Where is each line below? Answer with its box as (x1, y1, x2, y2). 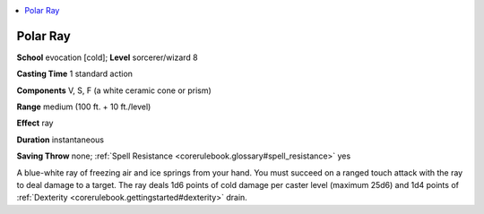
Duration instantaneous (16, 134, 105, 145)
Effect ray (16, 117, 54, 129)
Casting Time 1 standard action (16, 68, 134, 80)
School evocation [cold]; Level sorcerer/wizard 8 (16, 52, 198, 63)
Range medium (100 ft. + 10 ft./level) (16, 101, 151, 112)
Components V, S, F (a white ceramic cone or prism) (16, 85, 212, 96)
